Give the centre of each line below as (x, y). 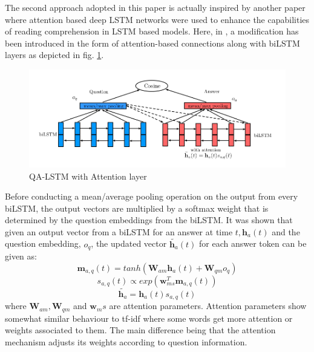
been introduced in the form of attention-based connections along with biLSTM (152, 43)
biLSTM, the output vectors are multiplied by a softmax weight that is (137, 208)
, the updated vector (129, 243)
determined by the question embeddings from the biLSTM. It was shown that (149, 220)
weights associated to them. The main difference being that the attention (140, 330)
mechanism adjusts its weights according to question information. (126, 342)
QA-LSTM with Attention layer (88, 176)
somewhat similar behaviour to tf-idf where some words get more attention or (149, 318)
